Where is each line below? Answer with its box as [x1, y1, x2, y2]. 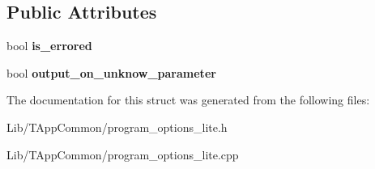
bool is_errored [6, 37, 92, 54]
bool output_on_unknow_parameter [6, 64, 216, 81]
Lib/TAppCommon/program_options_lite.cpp [6, 146, 239, 163]
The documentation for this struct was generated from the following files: [6, 91, 370, 108]
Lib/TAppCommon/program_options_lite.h [6, 118, 228, 135]
